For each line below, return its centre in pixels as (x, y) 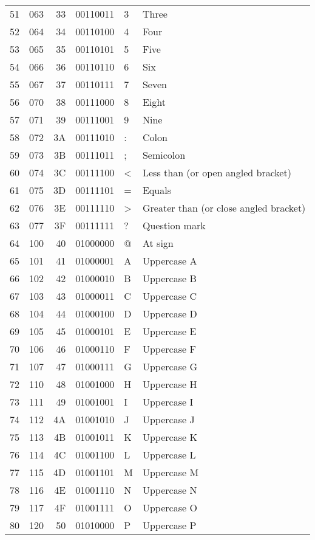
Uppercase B (169, 278)
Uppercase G (170, 366)
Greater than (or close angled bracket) (224, 208)
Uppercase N (170, 490)
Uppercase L (169, 455)
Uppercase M (171, 472)
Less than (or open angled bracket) (217, 172)
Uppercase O (170, 507)
